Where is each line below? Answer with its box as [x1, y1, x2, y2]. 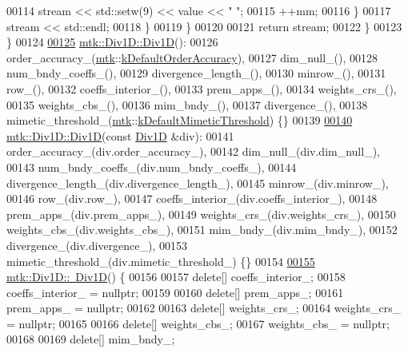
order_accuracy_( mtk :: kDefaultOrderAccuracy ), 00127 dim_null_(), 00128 [6, 49, 378, 65]
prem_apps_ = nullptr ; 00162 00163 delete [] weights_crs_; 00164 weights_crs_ [6, 299, 402, 316]
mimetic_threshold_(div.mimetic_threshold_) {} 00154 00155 [6, 252, 315, 269]
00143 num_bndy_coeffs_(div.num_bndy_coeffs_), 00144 [6, 158, 297, 175]
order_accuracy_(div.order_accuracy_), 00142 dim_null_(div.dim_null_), [6, 143, 380, 160]
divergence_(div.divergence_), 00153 [6, 236, 188, 253]
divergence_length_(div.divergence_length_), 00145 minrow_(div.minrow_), [6, 174, 389, 191]
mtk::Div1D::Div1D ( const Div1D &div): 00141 [6, 127, 234, 144]
